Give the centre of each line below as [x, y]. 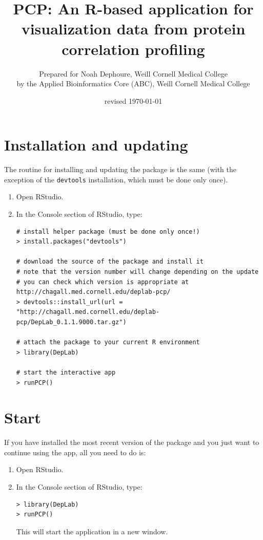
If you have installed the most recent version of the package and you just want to [132, 442]
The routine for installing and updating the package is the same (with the [120, 169]
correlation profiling [133, 49]
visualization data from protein [133, 29]
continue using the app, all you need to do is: [75, 452]
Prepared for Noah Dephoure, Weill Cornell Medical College [133, 73]
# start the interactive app [66, 372]
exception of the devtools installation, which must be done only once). [116, 179]
